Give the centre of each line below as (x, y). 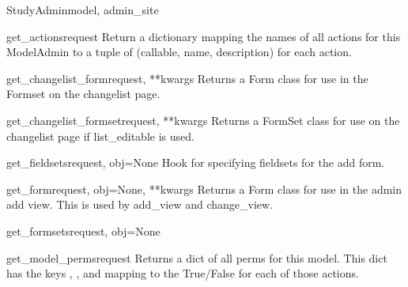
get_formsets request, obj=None (83, 230)
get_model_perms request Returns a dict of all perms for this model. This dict (197, 257)
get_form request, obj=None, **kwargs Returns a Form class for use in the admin (204, 189)
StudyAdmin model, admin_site (83, 9)
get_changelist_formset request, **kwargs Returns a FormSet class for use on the (203, 120)
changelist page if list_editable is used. (100, 136)
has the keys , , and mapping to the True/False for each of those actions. (183, 273)
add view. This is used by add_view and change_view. (140, 204)
